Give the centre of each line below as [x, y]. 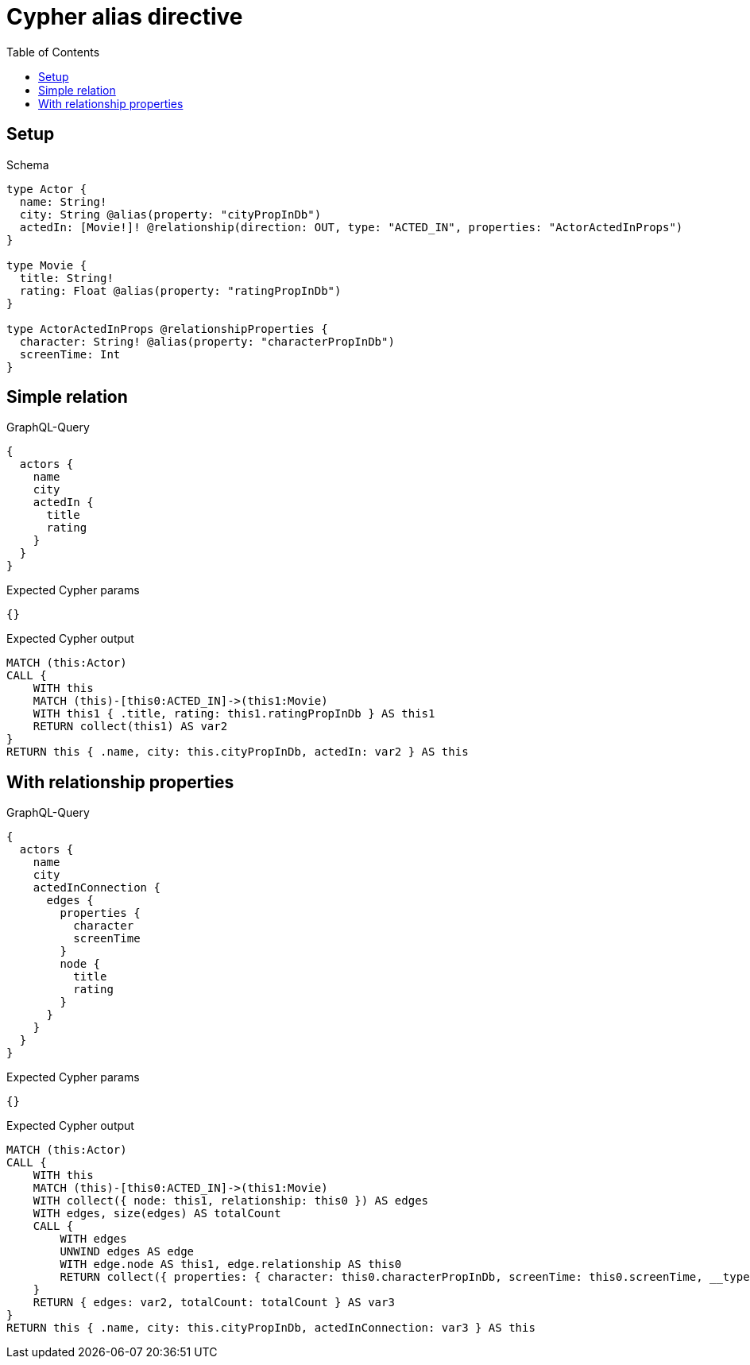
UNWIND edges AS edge [127, 1252]
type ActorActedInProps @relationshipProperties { [167, 329]
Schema [28, 164]
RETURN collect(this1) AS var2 [130, 727]
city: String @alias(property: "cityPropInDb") [170, 214]
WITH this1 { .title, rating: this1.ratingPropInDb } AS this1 [234, 714]
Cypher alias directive [125, 17]
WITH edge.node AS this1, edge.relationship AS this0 [231, 1264]
